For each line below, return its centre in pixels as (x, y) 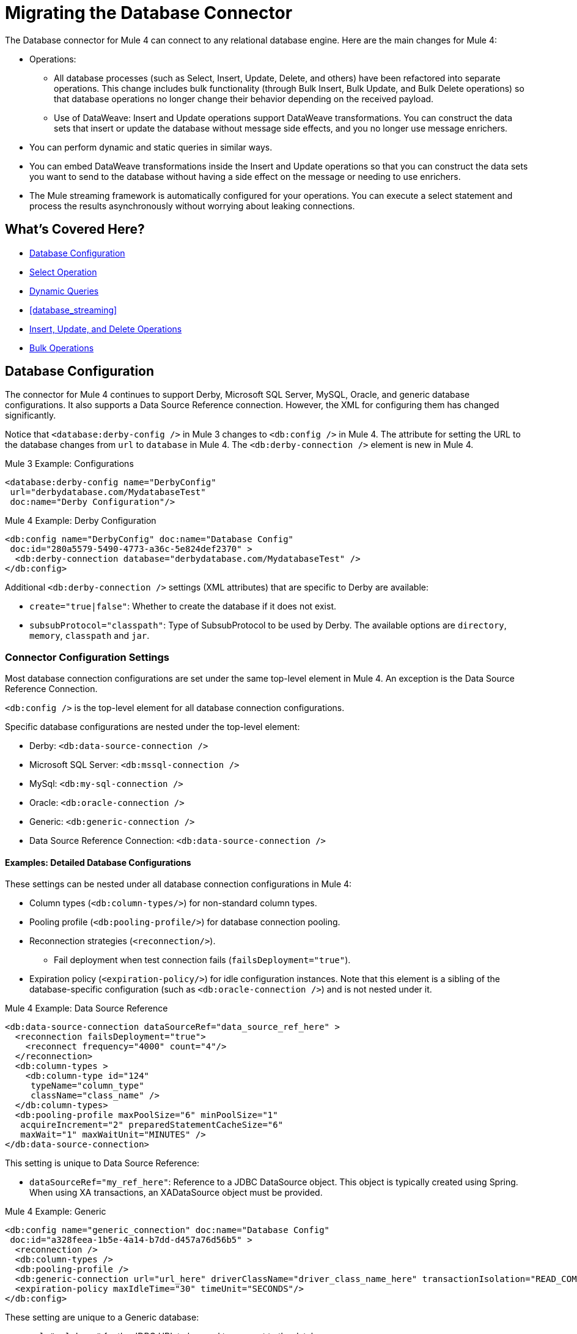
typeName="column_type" (87, 1086)
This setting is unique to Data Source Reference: (102, 1163)
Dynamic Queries (64, 291)
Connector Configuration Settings (87, 657)
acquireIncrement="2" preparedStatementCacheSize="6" (152, 1125)
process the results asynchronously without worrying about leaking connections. (192, 206)
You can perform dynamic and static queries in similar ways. (151, 147)
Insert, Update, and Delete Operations (106, 329)
